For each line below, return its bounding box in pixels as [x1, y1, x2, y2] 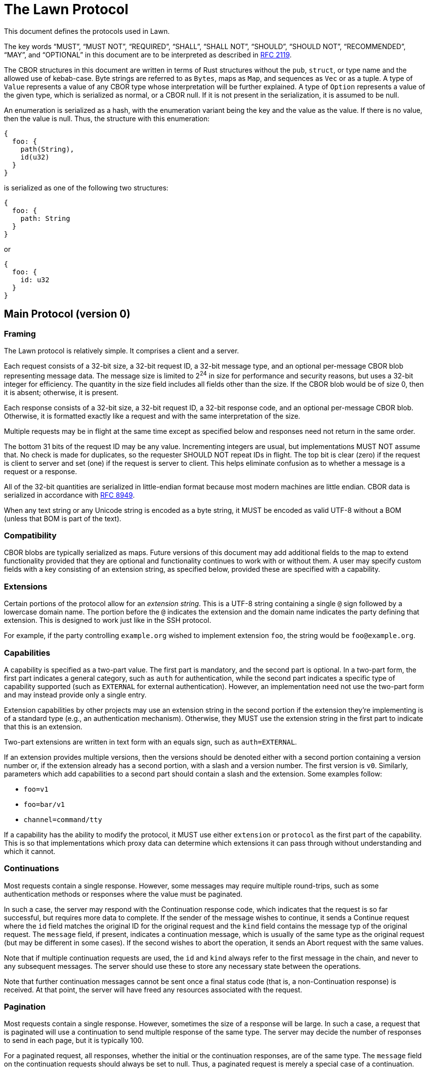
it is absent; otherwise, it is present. [4, 388, 119, 397]
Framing [4, 328, 36, 339]
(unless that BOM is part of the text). [4, 514, 122, 523]
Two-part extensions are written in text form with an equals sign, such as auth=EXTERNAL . [4, 737, 297, 746]
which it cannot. [4, 847, 55, 855]
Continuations [4, 863, 59, 874]
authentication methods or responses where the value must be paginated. [4, 889, 243, 898]
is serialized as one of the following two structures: [4, 183, 169, 192]
